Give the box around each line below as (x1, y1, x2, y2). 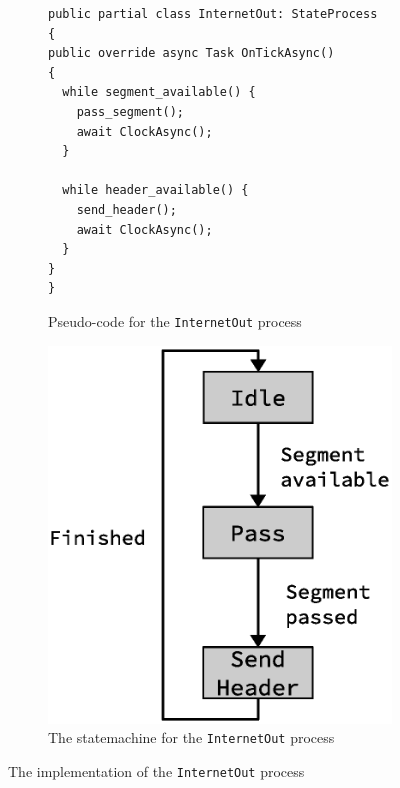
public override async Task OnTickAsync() (48, 46, 335, 61)
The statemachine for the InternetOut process (48, 727, 335, 748)
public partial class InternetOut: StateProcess (48, 7, 378, 21)
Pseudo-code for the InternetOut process (48, 310, 302, 331)
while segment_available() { (62, 85, 256, 100)
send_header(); (76, 202, 177, 217)
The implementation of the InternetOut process (8, 761, 305, 782)
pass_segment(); (76, 104, 185, 119)
